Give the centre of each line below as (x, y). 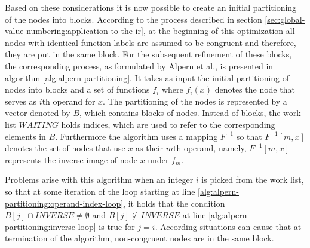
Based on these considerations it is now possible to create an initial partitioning (151, 7)
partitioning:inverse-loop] (50, 226)
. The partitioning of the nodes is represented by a (195, 101)
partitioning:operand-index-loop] (64, 203)
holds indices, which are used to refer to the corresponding (168, 124)
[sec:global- (285, 19)
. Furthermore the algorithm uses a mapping (136, 136)
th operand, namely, (210, 148)
